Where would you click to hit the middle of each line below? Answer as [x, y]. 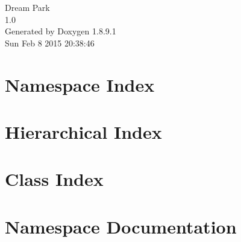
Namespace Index [80, 84]
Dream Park [27, 7]
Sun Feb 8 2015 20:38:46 [50, 43]
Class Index [54, 179]
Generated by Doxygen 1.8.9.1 [61, 31]
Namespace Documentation [121, 226]
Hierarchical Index [83, 131]
